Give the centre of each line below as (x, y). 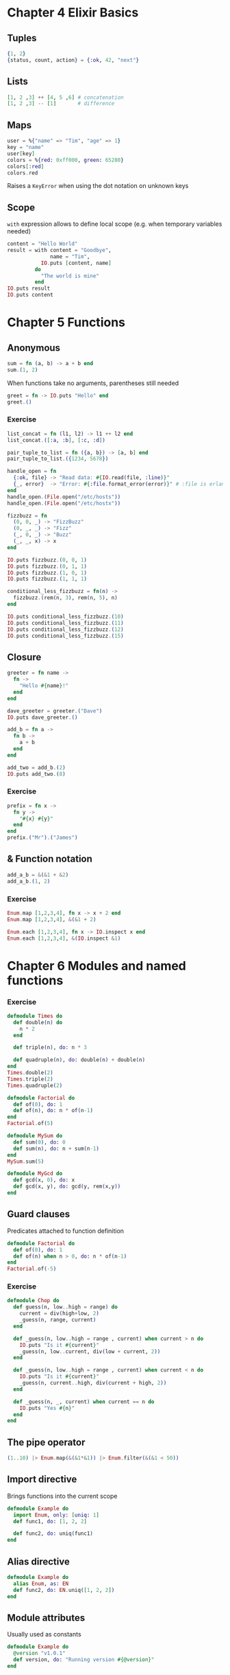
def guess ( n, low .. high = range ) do (65, 1307)
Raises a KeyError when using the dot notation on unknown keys (98, 186)
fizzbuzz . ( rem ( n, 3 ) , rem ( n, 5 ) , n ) (65, 598)
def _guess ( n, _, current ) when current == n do (84, 1402)
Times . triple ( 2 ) (30, 1079)
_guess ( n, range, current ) (58, 1320)
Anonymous (34, 348)
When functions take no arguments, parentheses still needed (93, 383)
